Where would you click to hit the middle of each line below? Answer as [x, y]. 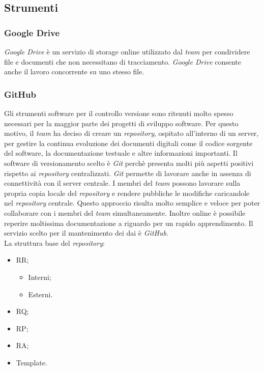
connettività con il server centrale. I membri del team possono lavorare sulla [122, 183]
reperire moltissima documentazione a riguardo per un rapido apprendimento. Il [129, 223]
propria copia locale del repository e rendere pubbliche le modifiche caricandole [127, 193]
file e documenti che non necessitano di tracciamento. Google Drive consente [123, 61]
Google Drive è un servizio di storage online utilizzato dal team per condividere [127, 51]
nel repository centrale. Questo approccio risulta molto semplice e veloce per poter [132, 203]
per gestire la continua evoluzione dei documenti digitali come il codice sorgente [128, 143]
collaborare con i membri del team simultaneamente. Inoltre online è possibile [125, 212]
